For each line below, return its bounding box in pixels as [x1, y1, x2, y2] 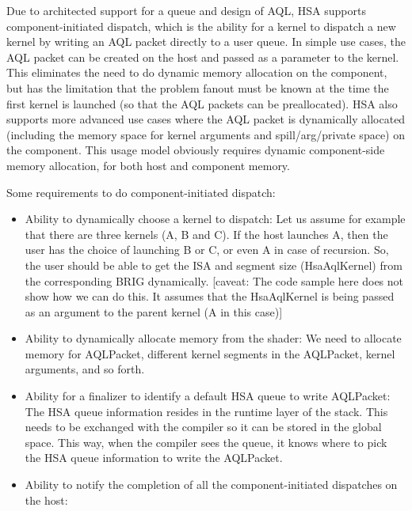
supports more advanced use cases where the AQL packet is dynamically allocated [6, 111, 406, 127]
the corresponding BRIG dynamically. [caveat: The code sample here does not [25, 272, 403, 289]
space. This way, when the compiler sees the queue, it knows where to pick [25, 433, 387, 450]
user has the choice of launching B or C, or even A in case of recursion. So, [25, 241, 389, 258]
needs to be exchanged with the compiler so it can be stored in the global [25, 418, 382, 435]
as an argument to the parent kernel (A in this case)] [25, 303, 283, 320]
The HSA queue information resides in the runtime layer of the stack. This [25, 403, 388, 419]
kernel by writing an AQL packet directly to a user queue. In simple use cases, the [6, 33, 406, 50]
